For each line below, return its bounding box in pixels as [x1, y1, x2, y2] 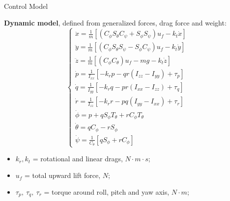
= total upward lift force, [25, 170, 101, 180]
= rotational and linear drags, [32, 153, 123, 164]
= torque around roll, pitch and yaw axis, [44, 186, 170, 197]
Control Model [4, 1, 48, 11]
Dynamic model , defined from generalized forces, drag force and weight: [4, 17, 227, 27]
